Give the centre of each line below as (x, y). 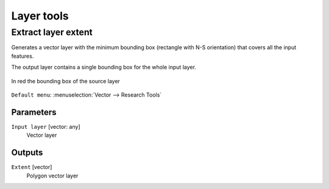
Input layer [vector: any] (46, 126)
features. (23, 56)
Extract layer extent (52, 32)
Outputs (27, 153)
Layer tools (40, 16)
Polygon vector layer (52, 176)
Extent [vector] (32, 167)
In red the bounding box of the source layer (65, 81)
